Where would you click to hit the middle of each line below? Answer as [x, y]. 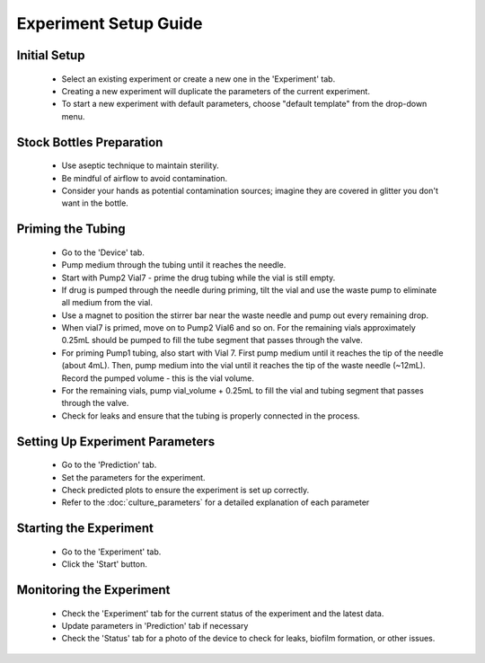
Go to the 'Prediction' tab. [109, 465]
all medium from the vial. [107, 303]
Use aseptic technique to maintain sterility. [140, 165]
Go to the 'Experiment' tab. [111, 552]
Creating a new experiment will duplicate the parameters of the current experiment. [216, 91]
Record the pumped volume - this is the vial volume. [158, 378]
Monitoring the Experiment [93, 590]
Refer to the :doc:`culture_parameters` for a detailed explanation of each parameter [216, 502]
